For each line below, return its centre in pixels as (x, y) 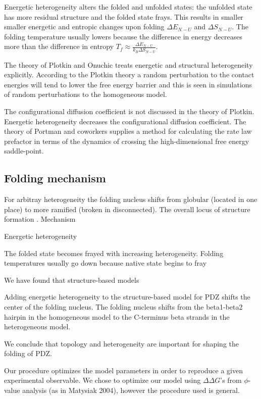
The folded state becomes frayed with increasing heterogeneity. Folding (114, 253)
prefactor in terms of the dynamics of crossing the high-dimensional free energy (127, 141)
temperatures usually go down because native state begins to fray (106, 263)
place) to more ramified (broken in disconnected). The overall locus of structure (127, 209)
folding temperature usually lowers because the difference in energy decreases (123, 36)
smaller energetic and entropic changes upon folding (84, 27)
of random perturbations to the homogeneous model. (86, 94)
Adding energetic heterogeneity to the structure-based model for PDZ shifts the (127, 297)
